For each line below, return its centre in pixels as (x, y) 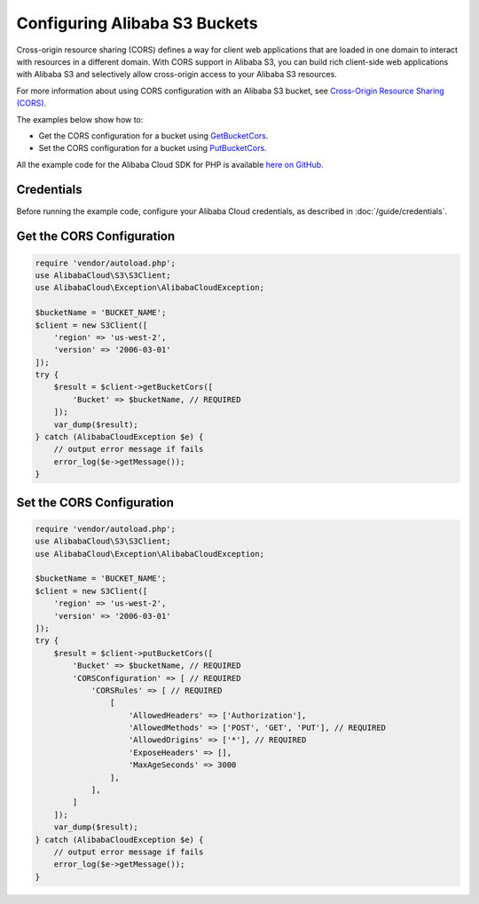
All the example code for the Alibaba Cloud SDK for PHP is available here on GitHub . (170, 164)
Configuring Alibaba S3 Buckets (137, 23)
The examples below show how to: (80, 119)
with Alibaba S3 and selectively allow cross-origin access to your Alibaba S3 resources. (177, 75)
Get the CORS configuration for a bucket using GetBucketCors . (153, 135)
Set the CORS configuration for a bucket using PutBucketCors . (153, 148)
